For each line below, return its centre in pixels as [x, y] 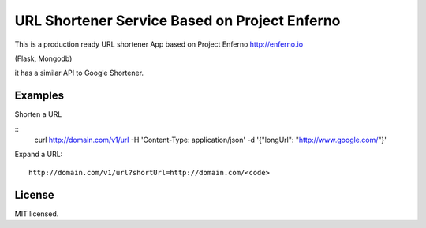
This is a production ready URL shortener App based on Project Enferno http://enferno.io [159, 44]
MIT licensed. [37, 214]
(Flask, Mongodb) [43, 58]
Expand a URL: [39, 155]
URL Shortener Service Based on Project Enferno [177, 21]
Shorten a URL [38, 114]
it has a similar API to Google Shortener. [79, 73]
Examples [39, 96]
